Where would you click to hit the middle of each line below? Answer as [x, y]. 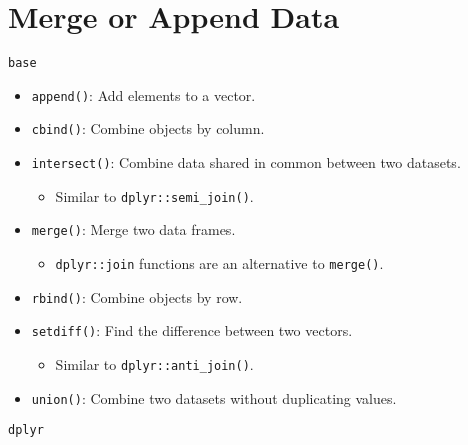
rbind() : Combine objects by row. [137, 296]
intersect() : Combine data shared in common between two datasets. [246, 162]
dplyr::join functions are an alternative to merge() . [219, 263]
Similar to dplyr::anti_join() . [154, 364]
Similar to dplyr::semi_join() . [154, 195]
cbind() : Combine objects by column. [148, 128]
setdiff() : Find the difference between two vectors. [192, 330]
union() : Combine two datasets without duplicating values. [214, 397]
